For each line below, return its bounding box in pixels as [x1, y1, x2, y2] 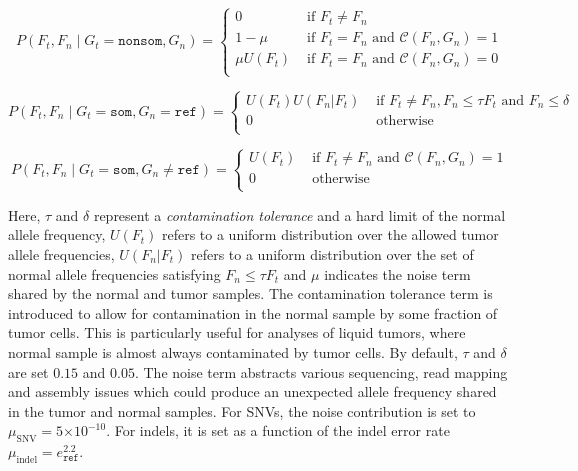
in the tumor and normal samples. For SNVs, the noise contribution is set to [8, 400, 476, 421]
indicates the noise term [324, 263, 471, 284]
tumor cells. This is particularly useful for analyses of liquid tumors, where [8, 322, 466, 343]
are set [8, 361, 49, 382]
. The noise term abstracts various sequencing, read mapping [134, 361, 508, 382]
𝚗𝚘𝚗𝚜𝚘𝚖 [118, 34, 163, 49]
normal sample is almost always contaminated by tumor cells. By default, [8, 341, 458, 362]
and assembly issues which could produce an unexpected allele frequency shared [8, 381, 497, 402]
